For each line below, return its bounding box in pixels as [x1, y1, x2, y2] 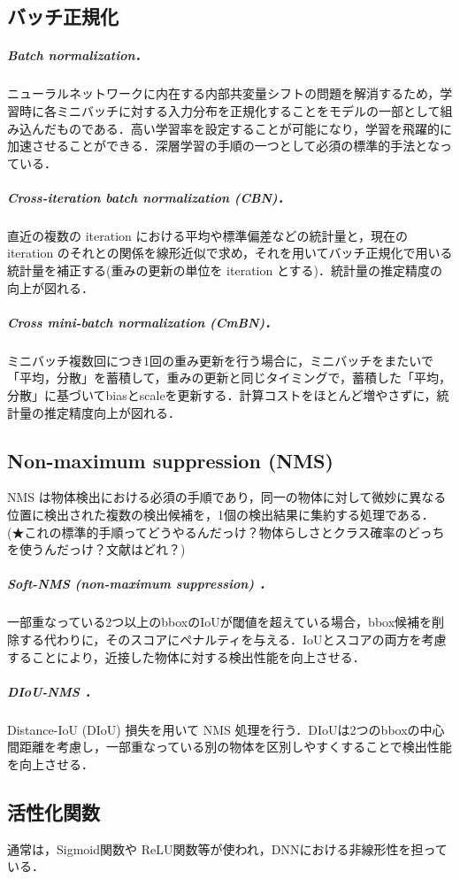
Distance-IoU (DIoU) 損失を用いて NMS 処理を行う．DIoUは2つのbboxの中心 [7, 720, 445, 738]
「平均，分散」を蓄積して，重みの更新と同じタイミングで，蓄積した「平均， [7, 368, 452, 387]
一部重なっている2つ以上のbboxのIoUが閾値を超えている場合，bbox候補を [7, 613, 433, 631]
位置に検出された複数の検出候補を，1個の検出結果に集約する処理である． [7, 505, 434, 523]
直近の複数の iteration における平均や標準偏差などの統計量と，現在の [7, 226, 408, 244]
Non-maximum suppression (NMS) [7, 446, 333, 474]
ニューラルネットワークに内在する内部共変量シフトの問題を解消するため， [7, 84, 441, 103]
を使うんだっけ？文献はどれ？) [7, 540, 186, 559]
